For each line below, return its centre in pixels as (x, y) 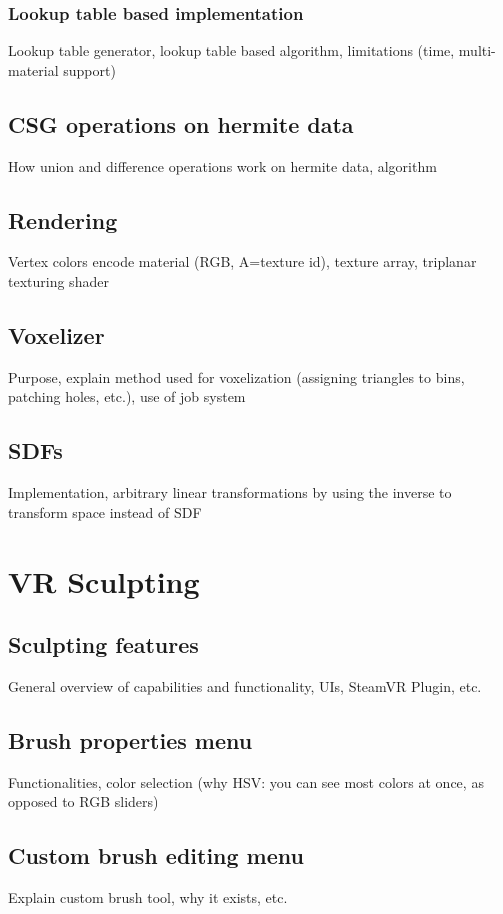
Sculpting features (103, 644)
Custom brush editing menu (156, 855)
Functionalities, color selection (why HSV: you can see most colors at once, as (246, 781)
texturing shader (58, 281)
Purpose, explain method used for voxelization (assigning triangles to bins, (236, 376)
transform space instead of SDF (105, 511)
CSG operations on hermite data (181, 123)
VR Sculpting (104, 580)
